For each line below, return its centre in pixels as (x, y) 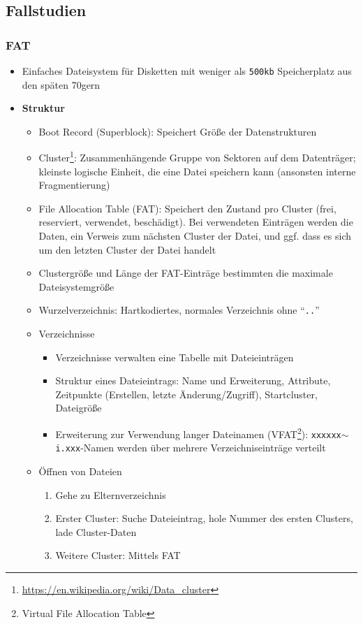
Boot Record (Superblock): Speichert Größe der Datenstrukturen (178, 131)
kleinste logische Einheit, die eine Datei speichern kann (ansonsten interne (197, 171)
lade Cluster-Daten (96, 531)
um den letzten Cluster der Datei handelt (127, 249)
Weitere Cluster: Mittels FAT (118, 555)
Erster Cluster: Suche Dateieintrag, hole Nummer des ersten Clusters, (204, 518)
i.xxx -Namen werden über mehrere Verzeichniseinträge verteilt (191, 448)
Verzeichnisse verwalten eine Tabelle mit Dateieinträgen (175, 357)
